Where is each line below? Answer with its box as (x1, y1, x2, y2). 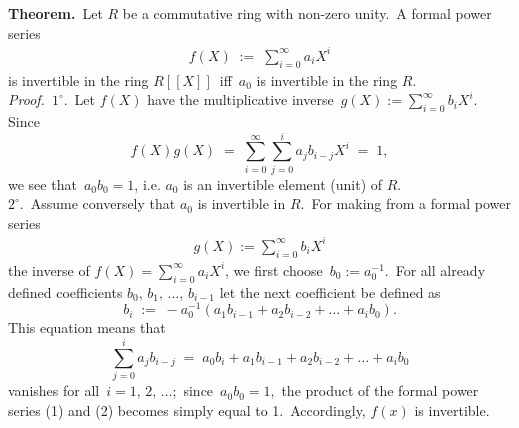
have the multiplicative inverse (147, 89, 334, 110)
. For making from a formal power (300, 193, 511, 214)
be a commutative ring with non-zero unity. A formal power (122, 3, 492, 23)
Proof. (8, 89, 45, 110)
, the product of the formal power (270, 380, 479, 401)
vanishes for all (8, 380, 100, 401)
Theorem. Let (8, 3, 103, 23)
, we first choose (225, 259, 323, 280)
